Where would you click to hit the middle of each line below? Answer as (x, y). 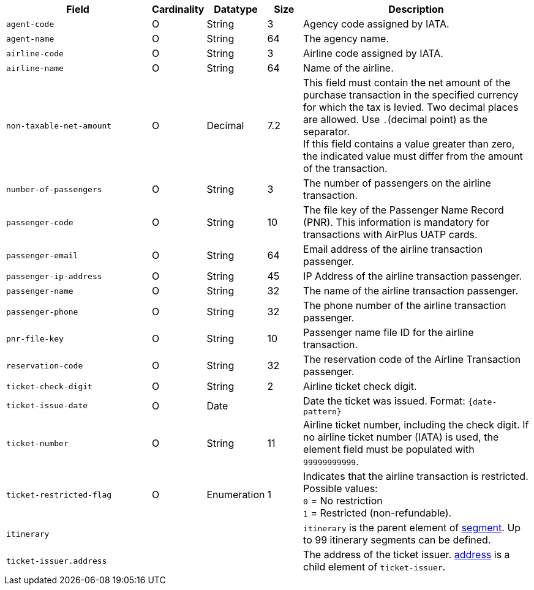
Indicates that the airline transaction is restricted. (416, 476)
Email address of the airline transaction (393, 249)
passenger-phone (42, 312)
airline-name (35, 68)
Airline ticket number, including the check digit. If (416, 425)
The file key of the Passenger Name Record (404, 210)
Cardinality (178, 9)
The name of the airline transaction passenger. (411, 291)
